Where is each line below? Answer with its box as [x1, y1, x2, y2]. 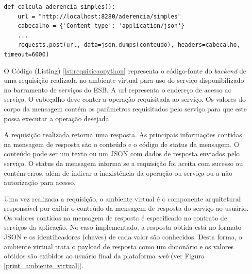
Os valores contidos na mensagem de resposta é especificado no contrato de [4, 212, 227, 222]
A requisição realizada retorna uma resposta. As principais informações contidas [4, 129, 242, 140]
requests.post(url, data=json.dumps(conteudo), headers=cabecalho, [17, 41, 240, 49]
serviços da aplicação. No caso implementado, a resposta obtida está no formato [4, 222, 242, 232]
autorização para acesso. [4, 177, 76, 187]
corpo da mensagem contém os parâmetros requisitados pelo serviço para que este [4, 103, 247, 113]
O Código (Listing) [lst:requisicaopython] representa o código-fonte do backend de [4, 65, 247, 75]
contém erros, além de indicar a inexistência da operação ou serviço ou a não [4, 167, 233, 178]
